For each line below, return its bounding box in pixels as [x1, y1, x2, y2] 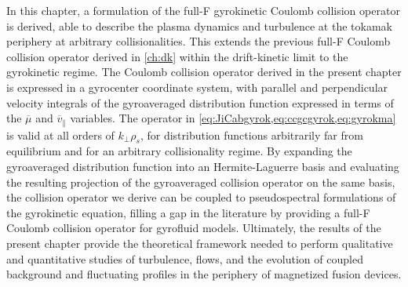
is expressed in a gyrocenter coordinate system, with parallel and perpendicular [6, 78, 388, 95]
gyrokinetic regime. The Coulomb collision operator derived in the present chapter [6, 64, 402, 80]
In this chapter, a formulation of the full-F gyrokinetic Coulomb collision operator [6, 2, 400, 18]
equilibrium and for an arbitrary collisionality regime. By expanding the [6, 143, 352, 159]
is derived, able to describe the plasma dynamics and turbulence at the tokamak [6, 17, 392, 34]
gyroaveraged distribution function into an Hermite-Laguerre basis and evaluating [6, 158, 399, 174]
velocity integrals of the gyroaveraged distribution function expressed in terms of [6, 94, 394, 111]
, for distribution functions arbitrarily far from [140, 126, 363, 143]
